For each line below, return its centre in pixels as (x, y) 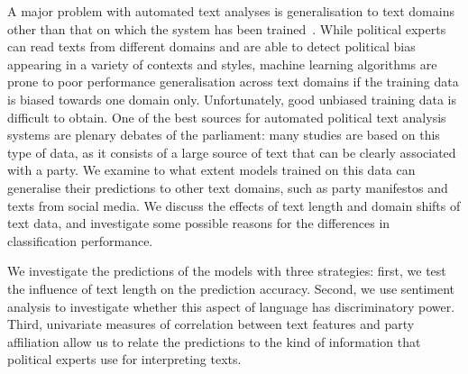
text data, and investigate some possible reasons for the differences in (199, 223)
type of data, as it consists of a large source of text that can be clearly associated (232, 152)
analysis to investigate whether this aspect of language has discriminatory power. (231, 306)
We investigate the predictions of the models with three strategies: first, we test (227, 271)
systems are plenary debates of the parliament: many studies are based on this (224, 135)
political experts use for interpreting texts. (124, 359)
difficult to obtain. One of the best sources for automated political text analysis (227, 117)
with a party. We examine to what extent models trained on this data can (211, 170)
